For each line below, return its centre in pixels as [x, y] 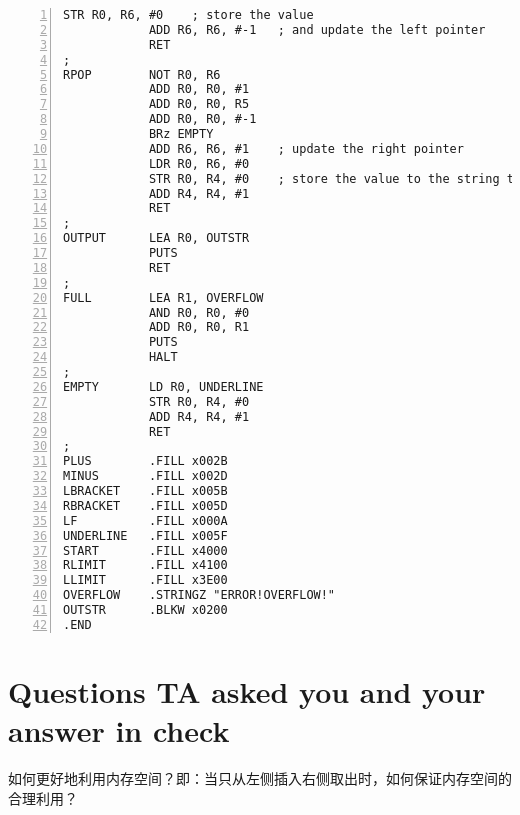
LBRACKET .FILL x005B [145, 491]
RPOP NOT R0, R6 [142, 74]
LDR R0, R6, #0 [199, 163]
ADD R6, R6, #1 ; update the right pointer [306, 148]
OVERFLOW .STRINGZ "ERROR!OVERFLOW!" [199, 595]
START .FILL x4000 [145, 550]
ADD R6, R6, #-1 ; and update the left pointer [317, 29]
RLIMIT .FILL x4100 [145, 565]
